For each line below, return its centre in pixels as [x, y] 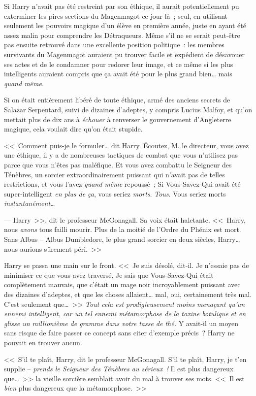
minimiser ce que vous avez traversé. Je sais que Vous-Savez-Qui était [109, 275]
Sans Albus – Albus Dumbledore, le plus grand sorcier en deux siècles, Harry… [122, 239]
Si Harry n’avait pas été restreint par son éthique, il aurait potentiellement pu [122, 6]
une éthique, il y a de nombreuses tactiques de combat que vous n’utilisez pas [121, 155]
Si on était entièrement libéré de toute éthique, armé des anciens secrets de [117, 100]
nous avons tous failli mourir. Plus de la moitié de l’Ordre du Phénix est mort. [123, 229]
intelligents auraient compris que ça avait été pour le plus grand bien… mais [118, 74]
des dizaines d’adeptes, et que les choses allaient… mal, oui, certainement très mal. [128, 294]
